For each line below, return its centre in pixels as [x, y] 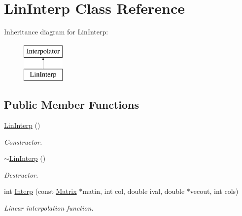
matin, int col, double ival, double [134, 191]
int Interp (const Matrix [40, 191]
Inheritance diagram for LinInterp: [56, 32]
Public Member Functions [71, 105]
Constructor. [23, 141]
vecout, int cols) [214, 191]
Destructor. [21, 174]
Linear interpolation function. [49, 208]
